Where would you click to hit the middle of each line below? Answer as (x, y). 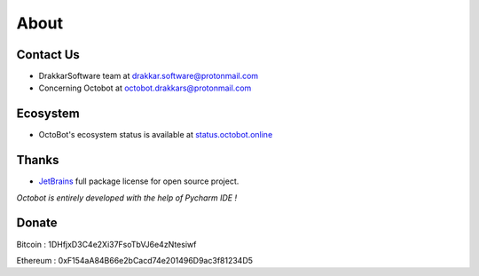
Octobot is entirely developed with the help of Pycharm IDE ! (127, 197)
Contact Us (48, 55)
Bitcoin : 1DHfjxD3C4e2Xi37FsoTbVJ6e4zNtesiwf (106, 244)
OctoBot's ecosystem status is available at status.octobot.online (156, 135)
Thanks (38, 160)
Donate (37, 223)
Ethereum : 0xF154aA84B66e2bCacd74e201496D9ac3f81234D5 (134, 260)
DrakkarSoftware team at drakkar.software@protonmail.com (149, 76)
